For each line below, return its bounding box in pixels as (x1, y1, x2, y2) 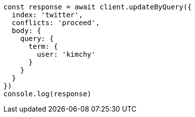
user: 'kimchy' (37, 50, 96, 58)
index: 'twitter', (11, 11, 83, 19)
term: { (28, 42, 58, 50)
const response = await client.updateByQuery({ (3, 3, 192, 11)
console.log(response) (3, 90, 92, 98)
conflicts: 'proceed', (11, 19, 100, 27)
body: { (11, 27, 41, 35)
